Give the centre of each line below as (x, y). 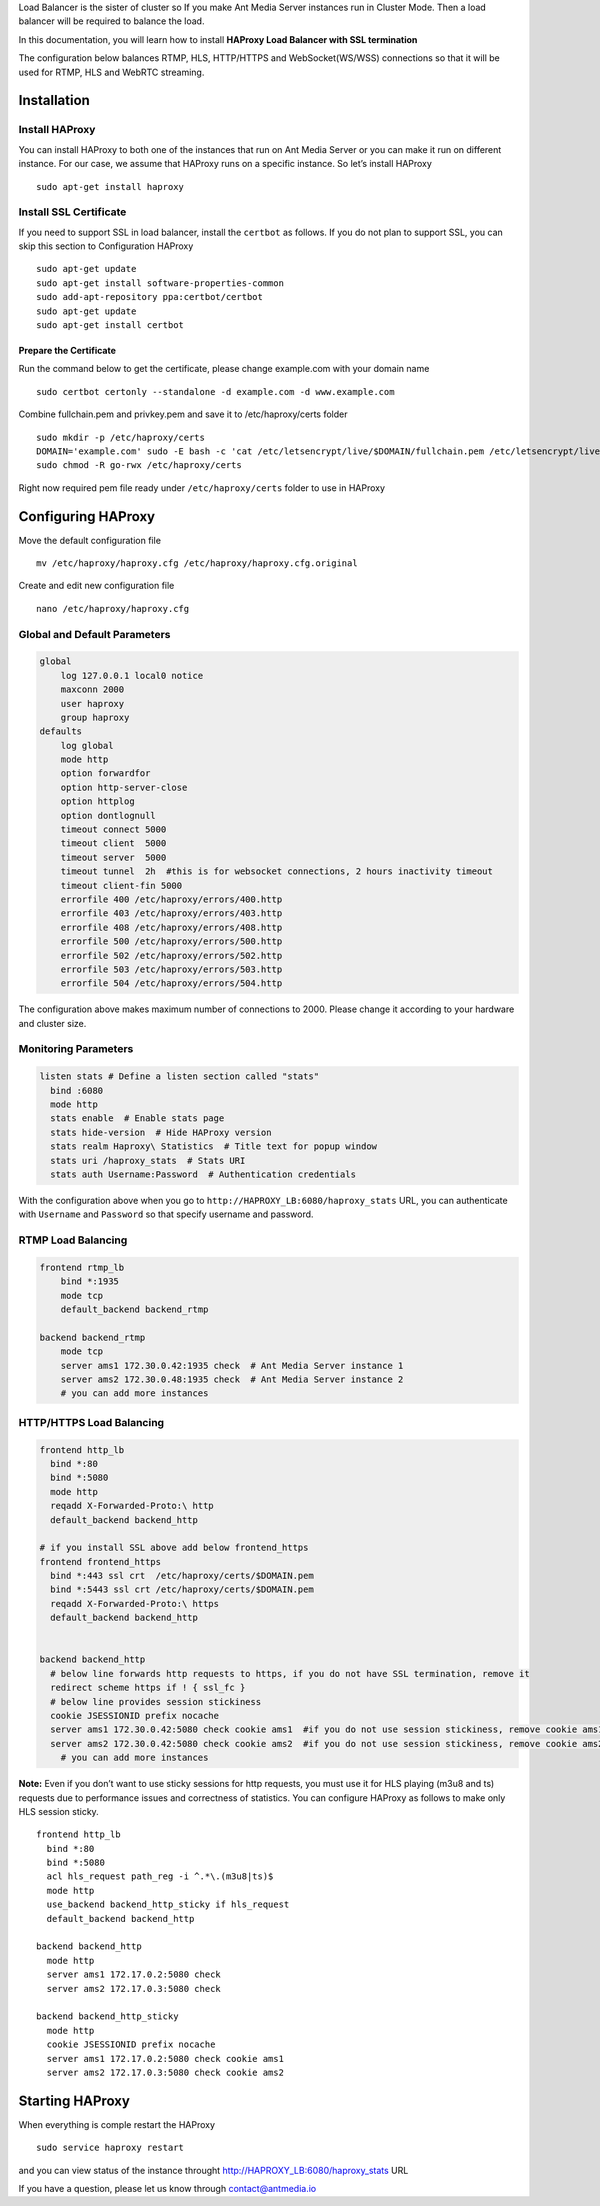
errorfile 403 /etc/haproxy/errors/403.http (171, 913)
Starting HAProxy (74, 2100)
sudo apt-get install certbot (110, 324)
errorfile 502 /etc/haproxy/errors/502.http (171, 955)
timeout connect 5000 (113, 829)
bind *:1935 (90, 1281)
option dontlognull (108, 815)
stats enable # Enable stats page (137, 1118)
